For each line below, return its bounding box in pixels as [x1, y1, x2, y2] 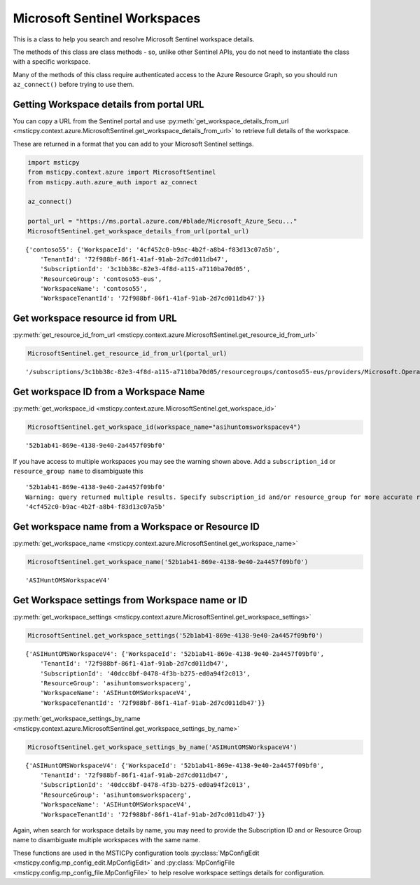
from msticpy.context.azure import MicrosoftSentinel [27, 168, 216, 177]
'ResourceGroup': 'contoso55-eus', [39, 275, 162, 283]
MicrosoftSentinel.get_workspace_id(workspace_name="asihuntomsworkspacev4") [27, 423, 301, 431]
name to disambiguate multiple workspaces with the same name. [13, 836, 201, 844]
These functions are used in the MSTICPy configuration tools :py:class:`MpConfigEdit [13, 849, 260, 857]
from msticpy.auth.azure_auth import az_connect [27, 178, 198, 186]
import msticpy [27, 158, 80, 166]
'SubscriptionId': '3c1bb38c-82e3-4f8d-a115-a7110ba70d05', [39, 265, 251, 273]
